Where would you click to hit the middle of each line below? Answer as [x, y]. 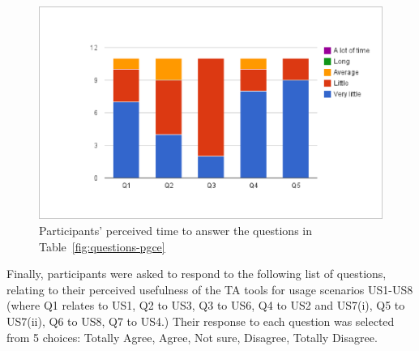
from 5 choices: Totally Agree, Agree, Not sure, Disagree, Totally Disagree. [192, 337]
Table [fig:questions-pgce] [102, 246]
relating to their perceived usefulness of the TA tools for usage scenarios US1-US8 [210, 289]
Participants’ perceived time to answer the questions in [175, 230]
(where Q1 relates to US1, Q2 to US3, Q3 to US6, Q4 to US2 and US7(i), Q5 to [206, 305]
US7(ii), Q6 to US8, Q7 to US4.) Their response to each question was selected [201, 321]
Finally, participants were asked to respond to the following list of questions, [197, 274]
